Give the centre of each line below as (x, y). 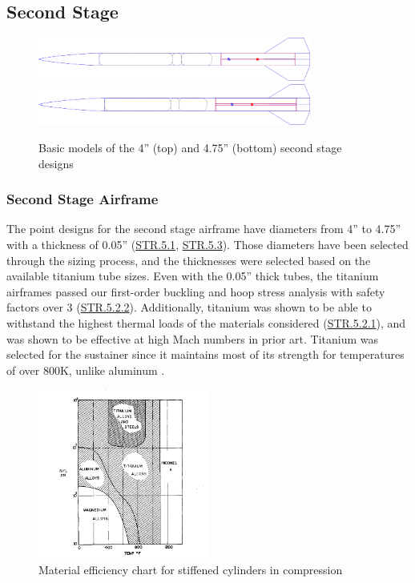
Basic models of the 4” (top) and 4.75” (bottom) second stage (190, 148)
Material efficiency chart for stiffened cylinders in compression (191, 570)
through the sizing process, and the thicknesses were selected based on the (189, 260)
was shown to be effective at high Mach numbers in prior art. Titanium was (192, 338)
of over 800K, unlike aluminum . (86, 370)
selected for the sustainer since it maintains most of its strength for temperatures (205, 354)
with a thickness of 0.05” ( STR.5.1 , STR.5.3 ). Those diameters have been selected (207, 245)
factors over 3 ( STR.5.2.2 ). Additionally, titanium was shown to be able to (189, 307)
